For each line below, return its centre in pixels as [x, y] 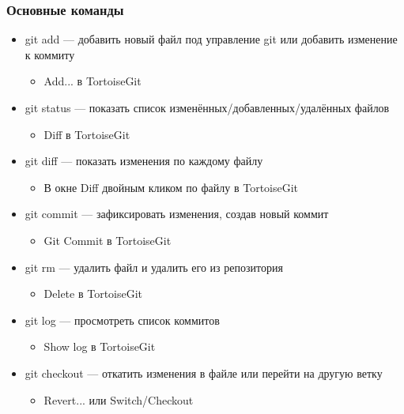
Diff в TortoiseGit [87, 134]
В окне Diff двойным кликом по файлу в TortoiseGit [171, 187]
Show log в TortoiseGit [100, 346]
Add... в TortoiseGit [93, 81]
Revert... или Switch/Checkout [119, 399]
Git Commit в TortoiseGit [108, 240]
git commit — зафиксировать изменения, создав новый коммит [177, 214]
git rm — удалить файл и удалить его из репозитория [154, 267]
